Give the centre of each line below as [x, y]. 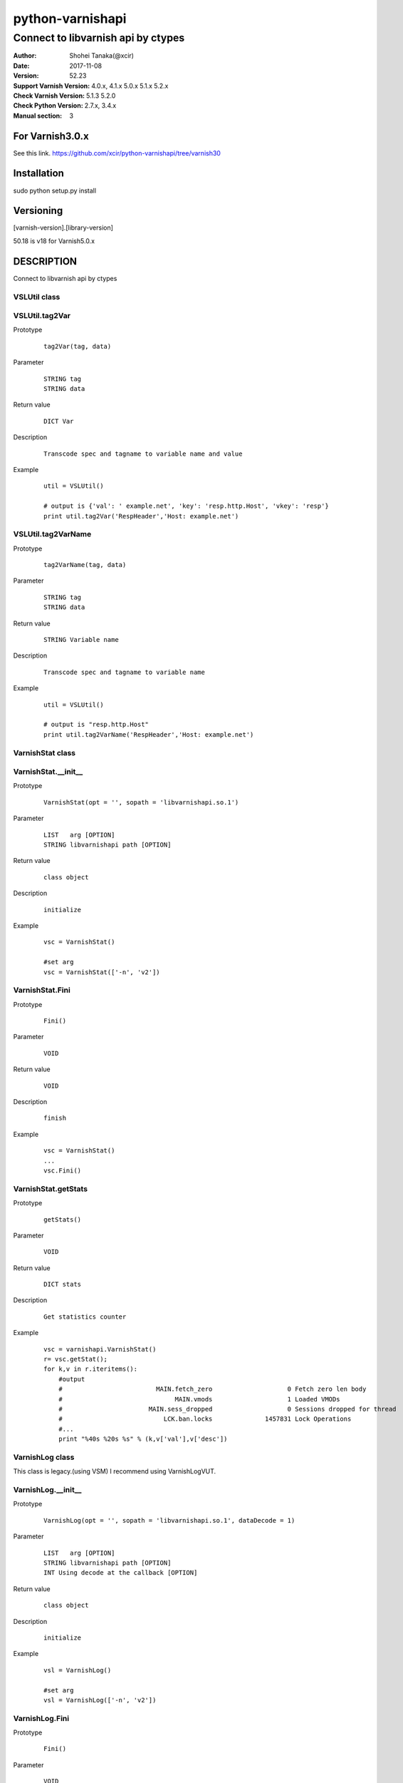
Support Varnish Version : [52, 86]
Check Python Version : [48, 106]
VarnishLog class [44, 1457]
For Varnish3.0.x [51, 136]
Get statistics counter [85, 1317]
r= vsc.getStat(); [76, 1359]
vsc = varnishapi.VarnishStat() [100, 1349]
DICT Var [59, 421]
